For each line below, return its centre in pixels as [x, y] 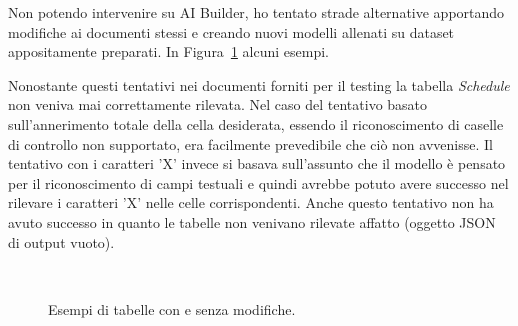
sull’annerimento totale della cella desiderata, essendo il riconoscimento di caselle [256, 123]
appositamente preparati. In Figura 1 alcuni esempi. [168, 51]
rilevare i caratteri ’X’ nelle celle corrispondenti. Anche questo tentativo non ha [251, 202]
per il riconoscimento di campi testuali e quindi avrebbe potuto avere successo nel [258, 182]
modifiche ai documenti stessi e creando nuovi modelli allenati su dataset [231, 31]
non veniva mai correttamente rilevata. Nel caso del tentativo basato [218, 104]
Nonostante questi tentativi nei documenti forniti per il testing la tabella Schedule [259, 84]
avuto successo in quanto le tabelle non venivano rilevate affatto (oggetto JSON [252, 221]
